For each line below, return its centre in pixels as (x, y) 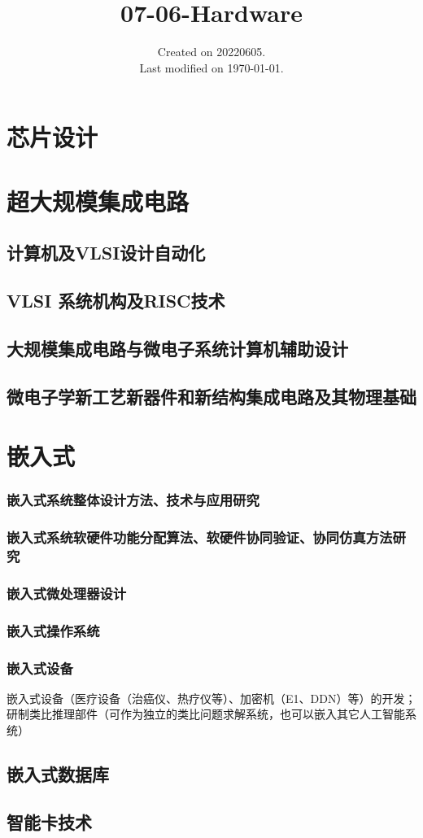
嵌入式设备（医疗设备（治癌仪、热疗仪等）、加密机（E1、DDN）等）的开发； (211, 698)
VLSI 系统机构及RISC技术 (116, 301)
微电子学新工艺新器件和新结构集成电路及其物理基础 (211, 396)
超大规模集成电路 (98, 201)
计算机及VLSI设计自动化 (106, 253)
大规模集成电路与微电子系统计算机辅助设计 (177, 348)
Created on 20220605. (211, 52)
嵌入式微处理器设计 (67, 593)
